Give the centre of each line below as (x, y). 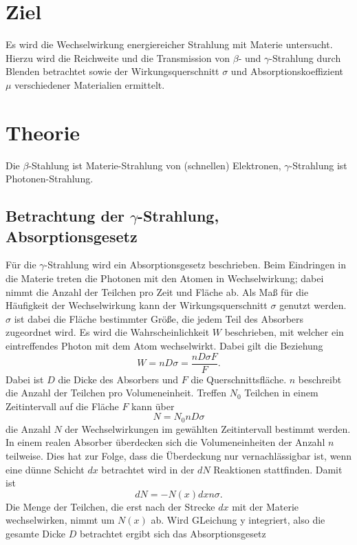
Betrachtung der (65, 216)
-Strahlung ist (318, 165)
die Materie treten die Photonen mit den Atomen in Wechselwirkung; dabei (165, 278)
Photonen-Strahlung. (50, 179)
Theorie (43, 132)
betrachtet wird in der (148, 469)
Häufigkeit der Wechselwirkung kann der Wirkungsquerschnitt (137, 305)
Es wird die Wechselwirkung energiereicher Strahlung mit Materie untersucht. (169, 44)
